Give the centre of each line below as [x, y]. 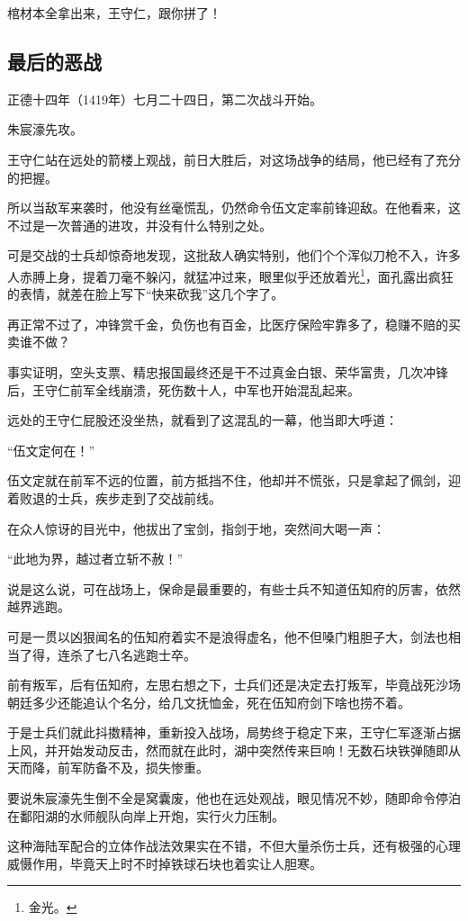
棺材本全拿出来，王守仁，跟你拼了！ [114, 13]
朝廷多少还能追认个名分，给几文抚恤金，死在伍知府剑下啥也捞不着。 [209, 702]
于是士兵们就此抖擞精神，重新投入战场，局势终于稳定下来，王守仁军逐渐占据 [234, 732]
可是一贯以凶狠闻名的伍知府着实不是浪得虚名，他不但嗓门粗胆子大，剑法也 [228, 636]
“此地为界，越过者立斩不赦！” [95, 559]
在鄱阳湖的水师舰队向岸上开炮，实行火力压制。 [146, 815]
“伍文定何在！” [51, 450]
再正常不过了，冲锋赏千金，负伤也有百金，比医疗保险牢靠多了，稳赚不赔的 [228, 324]
